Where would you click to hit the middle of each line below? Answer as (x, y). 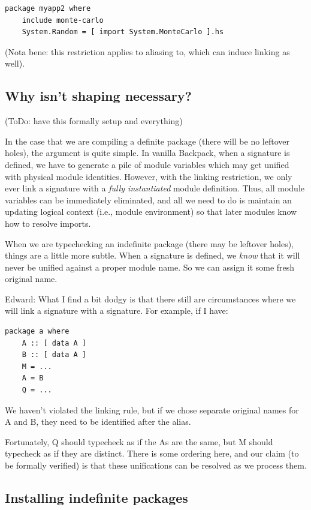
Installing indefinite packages (96, 497)
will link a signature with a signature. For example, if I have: (117, 310)
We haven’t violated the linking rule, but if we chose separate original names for (152, 409)
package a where (37, 331)
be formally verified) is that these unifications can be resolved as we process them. (156, 465)
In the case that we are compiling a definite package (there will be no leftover (147, 141)
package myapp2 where (48, 8)
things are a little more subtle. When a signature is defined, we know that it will (153, 255)
